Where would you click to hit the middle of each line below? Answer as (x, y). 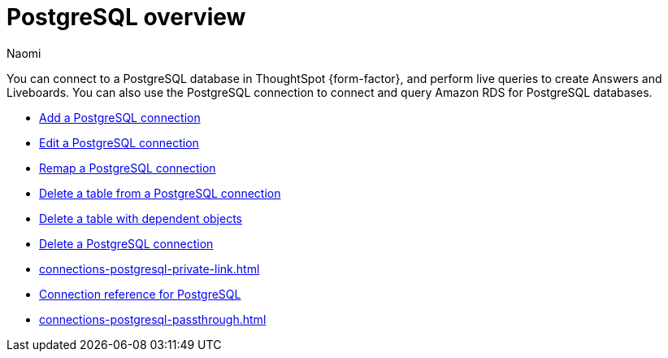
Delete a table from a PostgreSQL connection (160, 193)
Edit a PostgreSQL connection (119, 142)
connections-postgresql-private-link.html (150, 268)
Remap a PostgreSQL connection (128, 168)
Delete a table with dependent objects (141, 218)
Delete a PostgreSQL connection (126, 243)
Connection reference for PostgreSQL (140, 294)
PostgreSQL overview (126, 17)
